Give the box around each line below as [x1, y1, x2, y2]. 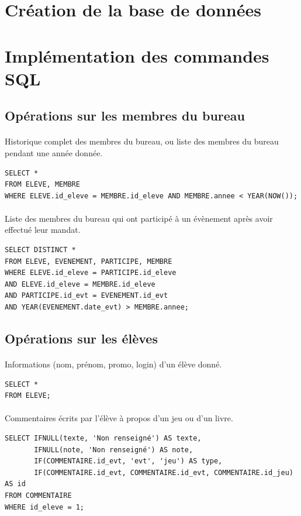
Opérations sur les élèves [5, 329, 158, 348]
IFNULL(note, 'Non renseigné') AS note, [34, 445, 193, 454]
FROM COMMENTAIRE [5, 491, 72, 500]
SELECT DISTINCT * [5, 246, 76, 254]
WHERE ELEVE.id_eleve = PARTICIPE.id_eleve [5, 269, 177, 277]
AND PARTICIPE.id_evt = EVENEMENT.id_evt [5, 291, 168, 300]
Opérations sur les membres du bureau [5, 106, 245, 125]
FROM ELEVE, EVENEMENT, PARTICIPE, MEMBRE [5, 257, 172, 266]
